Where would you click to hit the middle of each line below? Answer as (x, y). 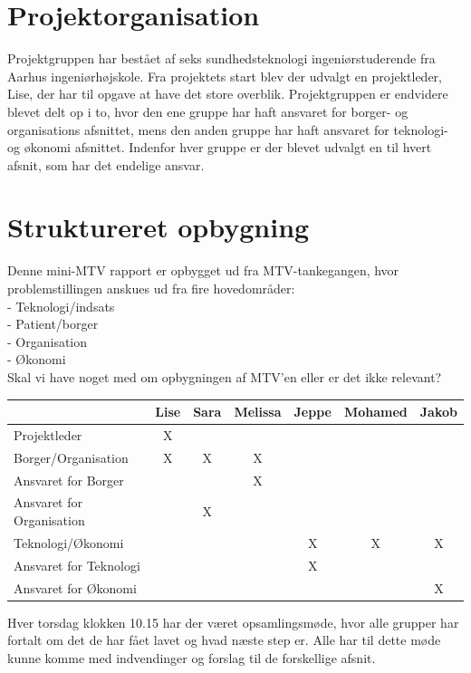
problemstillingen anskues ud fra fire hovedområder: (151, 288)
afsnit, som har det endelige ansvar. (106, 164)
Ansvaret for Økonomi (75, 587)
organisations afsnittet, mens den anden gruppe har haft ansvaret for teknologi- (228, 129)
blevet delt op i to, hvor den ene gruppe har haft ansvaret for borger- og (208, 111)
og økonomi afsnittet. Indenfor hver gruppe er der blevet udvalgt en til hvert (220, 147)
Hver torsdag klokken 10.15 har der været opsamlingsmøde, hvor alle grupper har (233, 622)
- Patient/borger (53, 324)
